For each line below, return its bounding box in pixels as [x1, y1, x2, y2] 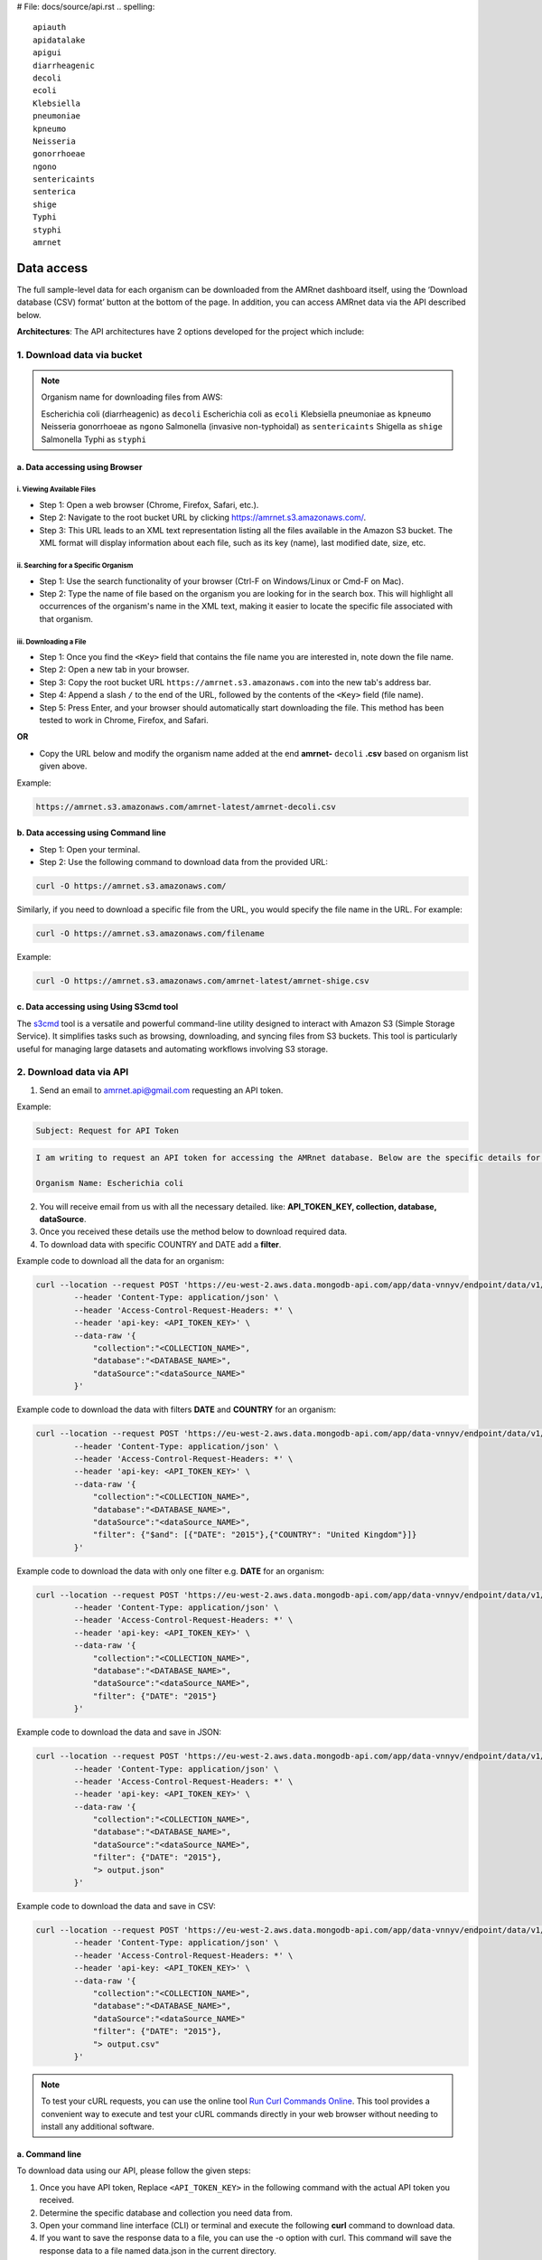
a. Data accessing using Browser [16, 461, 143, 472]
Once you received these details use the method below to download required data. [39, 1226, 348, 1238]
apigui [33, 48, 62, 58]
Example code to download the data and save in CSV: [16, 1901, 216, 1912]
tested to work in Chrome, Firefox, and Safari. [39, 715, 209, 726]
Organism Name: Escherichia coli [35, 1178, 184, 1188]
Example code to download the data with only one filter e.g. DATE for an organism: [16, 1565, 324, 1577]
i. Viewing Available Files [16, 485, 97, 494]
